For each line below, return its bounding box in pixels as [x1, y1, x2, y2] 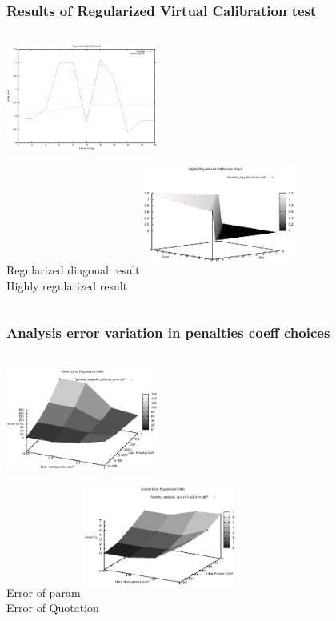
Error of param [6, 583, 81, 600]
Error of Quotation [6, 599, 99, 616]
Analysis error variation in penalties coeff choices [6, 323, 330, 343]
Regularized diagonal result [6, 262, 140, 278]
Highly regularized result [6, 277, 128, 294]
